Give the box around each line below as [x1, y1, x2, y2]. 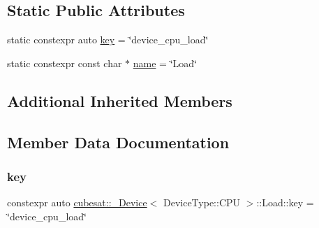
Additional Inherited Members [7, 90, 232, 111]
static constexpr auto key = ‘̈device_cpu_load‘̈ [7, 32, 209, 47]
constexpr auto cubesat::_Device [7, 195, 147, 210]
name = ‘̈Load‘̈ [133, 55, 197, 70]
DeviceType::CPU [163, 195, 241, 210]
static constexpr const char [7, 55, 122, 70]
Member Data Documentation [7, 131, 230, 152]
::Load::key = [256, 195, 314, 210]
